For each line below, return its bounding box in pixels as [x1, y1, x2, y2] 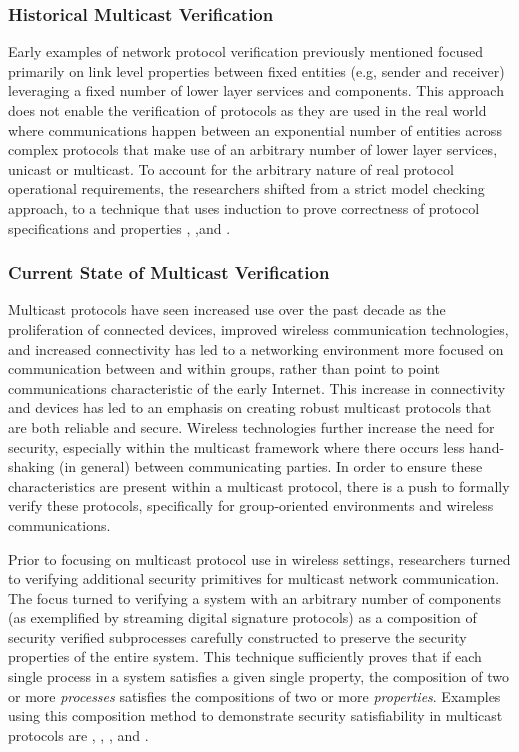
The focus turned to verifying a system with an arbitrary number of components [8, 587, 501, 608]
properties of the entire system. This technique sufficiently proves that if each [8, 646, 482, 667]
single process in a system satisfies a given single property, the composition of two [8, 666, 509, 687]
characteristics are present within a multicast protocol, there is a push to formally [8, 475, 510, 496]
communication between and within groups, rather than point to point [8, 358, 440, 379]
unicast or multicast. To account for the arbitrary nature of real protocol [8, 158, 454, 179]
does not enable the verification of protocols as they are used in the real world [8, 100, 487, 120]
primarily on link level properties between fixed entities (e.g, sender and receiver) [8, 60, 505, 81]
